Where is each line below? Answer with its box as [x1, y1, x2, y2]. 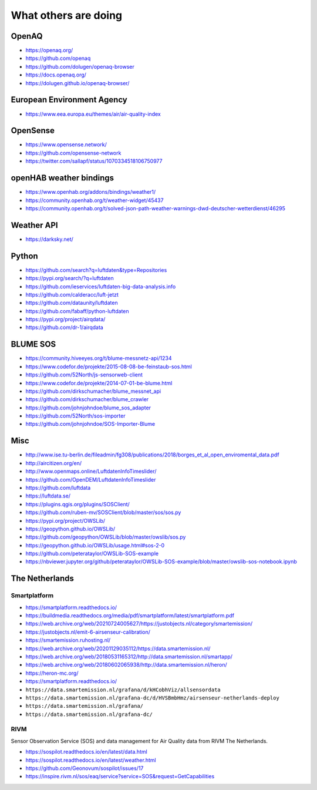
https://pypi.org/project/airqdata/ [25, 316, 106, 323]
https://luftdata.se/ [25, 492, 70, 499]
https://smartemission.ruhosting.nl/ [25, 637, 111, 644]
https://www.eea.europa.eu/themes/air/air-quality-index [25, 110, 161, 117]
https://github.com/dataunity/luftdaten [25, 300, 118, 307]
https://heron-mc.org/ [25, 670, 79, 677]
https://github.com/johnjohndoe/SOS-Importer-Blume [25, 421, 156, 428]
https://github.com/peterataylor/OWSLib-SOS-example [25, 550, 158, 557]
